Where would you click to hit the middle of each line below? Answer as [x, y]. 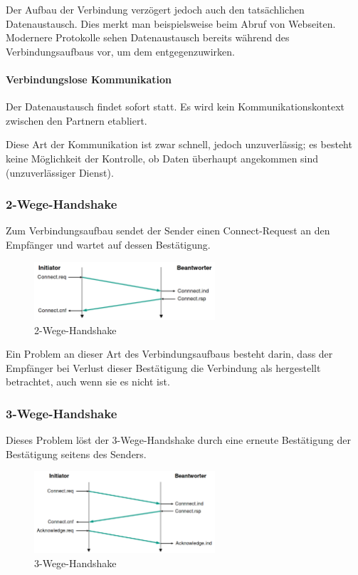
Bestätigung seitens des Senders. [76, 454]
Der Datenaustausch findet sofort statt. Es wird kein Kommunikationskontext [175, 107]
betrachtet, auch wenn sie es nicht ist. [88, 382]
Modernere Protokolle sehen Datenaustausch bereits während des [148, 37]
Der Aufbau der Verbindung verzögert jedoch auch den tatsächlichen [155, 9]
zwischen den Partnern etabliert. [77, 120]
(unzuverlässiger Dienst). [60, 172]
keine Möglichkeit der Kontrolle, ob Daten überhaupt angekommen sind [162, 158]
